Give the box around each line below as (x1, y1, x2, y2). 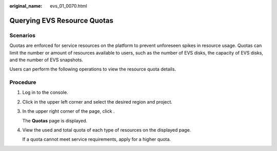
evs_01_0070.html (50, 3, 87, 9)
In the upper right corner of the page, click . (22, 108, 115, 114)
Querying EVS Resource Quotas (9, 16, 114, 25)
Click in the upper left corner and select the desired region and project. (22, 98, 173, 105)
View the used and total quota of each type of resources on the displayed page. (22, 127, 191, 133)
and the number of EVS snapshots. (9, 57, 83, 63)
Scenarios (9, 32, 36, 39)
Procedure (9, 79, 36, 86)
